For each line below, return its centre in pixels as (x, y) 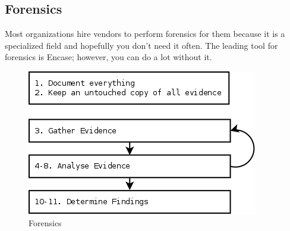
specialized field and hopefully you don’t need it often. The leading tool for (141, 45)
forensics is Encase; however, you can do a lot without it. (108, 57)
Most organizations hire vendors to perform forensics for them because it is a (145, 34)
